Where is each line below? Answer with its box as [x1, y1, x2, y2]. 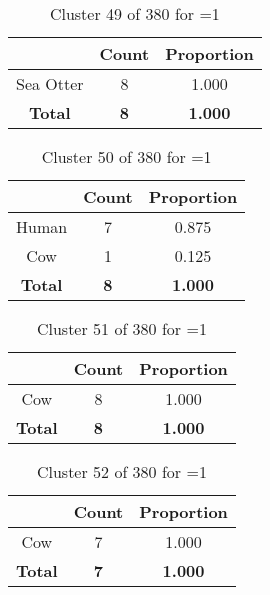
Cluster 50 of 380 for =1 [41, 145, 212, 168]
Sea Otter [16, 72, 84, 95]
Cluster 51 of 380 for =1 [36, 317, 207, 340]
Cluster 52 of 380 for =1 [36, 460, 207, 483]
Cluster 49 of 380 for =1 [49, 2, 220, 25]
